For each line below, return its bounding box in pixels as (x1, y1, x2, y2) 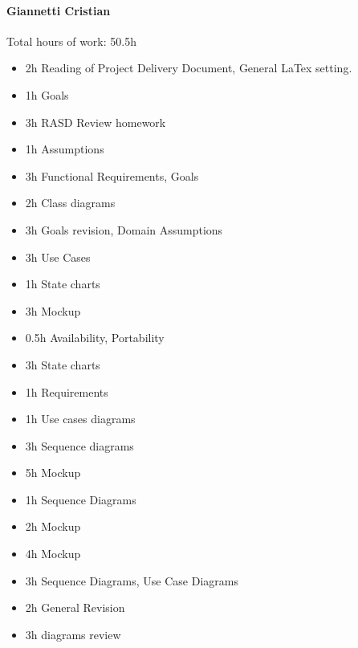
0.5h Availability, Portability (25, 329, 165, 346)
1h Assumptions (25, 141, 104, 157)
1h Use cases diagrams (25, 410, 136, 427)
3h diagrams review (25, 626, 121, 642)
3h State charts (25, 356, 100, 373)
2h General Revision (25, 599, 125, 616)
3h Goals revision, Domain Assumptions (25, 221, 223, 238)
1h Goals (25, 86, 69, 103)
